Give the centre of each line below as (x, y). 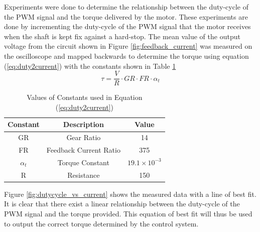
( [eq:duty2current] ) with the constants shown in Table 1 (90, 66)
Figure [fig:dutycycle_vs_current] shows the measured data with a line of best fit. (130, 194)
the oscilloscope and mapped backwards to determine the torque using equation (126, 55)
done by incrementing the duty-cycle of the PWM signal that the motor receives (127, 26)
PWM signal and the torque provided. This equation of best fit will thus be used (128, 214)
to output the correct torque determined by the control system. (101, 223)
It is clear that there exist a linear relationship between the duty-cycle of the (122, 204)
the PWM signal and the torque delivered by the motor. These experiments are (126, 16)
